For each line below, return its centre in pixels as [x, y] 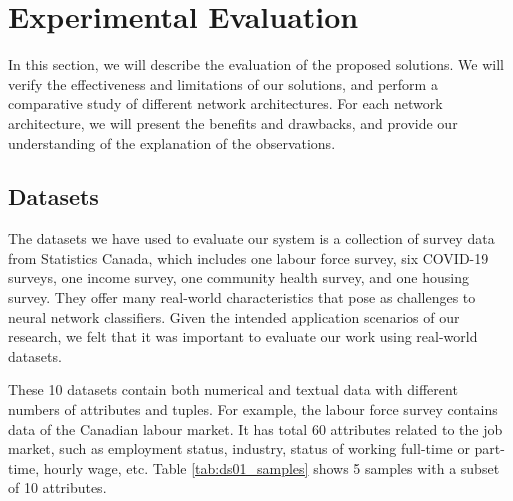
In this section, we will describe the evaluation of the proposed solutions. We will [256, 64]
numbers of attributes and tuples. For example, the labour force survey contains [253, 409]
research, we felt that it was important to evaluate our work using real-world [243, 336]
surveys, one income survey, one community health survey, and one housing [238, 277]
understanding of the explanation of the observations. [172, 142]
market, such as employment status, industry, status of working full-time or [239, 448]
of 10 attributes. [57, 487]
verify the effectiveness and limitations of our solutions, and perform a [223, 83]
